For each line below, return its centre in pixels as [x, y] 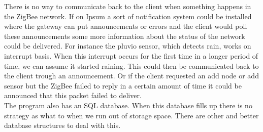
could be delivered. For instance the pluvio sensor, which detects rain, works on [128, 46]
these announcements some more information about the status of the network [125, 36]
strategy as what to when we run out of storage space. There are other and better [131, 115]
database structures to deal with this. [62, 125]
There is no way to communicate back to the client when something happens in [128, 6]
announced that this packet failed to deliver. [73, 95]
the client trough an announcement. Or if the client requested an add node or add [131, 76]
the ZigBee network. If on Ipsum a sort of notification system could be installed [128, 16]
